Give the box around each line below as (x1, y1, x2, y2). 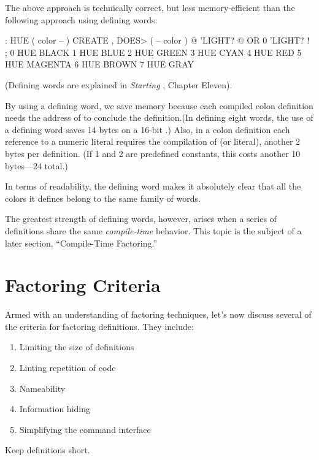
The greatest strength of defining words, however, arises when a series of (5, 212, 277, 225)
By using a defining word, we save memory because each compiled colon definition (5, 99, 313, 112)
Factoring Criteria (5, 272, 161, 297)
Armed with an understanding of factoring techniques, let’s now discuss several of (5, 308, 312, 321)
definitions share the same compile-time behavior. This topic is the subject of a (5, 224, 302, 237)
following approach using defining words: (5, 13, 158, 26)
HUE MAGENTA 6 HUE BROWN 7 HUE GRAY (5, 58, 194, 71)
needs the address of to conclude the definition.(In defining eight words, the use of (5, 111, 313, 124)
